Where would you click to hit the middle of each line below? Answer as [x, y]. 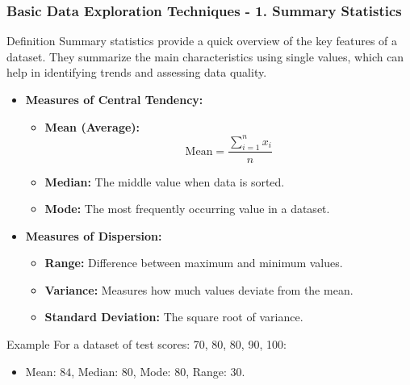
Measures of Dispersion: [94, 235]
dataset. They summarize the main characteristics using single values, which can [205, 56]
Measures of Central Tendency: [114, 99]
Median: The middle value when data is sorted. [165, 181]
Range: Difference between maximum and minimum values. [194, 263]
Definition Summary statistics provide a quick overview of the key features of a [202, 41]
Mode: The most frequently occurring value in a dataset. [187, 209]
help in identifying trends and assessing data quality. [137, 72]
